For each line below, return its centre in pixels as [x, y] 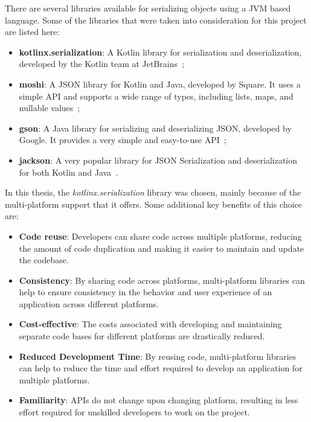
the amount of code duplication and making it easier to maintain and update [162, 248]
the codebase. [44, 260]
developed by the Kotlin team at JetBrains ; [101, 64]
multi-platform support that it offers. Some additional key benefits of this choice [154, 204]
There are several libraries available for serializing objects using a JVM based [148, 8]
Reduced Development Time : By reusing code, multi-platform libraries [158, 356]
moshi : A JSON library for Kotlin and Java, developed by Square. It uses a [160, 84]
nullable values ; [50, 108]
